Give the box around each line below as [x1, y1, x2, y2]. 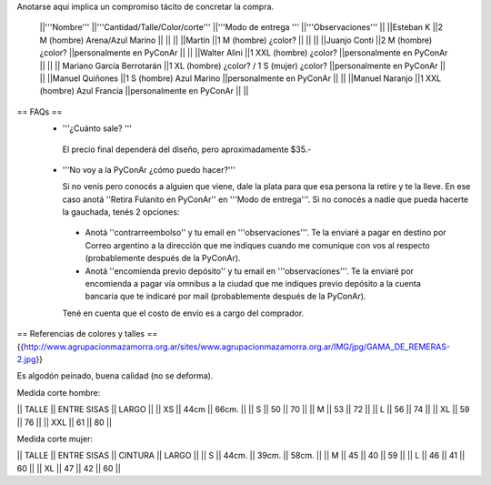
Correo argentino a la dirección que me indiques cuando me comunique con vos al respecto [85, 239, 431, 250]
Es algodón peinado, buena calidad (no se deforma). [16, 370, 214, 381]
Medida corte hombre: [16, 387, 101, 398]
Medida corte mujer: [16, 433, 93, 444]
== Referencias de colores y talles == [16, 328, 158, 339]
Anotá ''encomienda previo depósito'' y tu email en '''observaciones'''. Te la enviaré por [85, 265, 414, 277]
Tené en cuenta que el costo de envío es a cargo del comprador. [62, 308, 305, 318]
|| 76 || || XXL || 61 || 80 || [16, 417, 113, 428]
